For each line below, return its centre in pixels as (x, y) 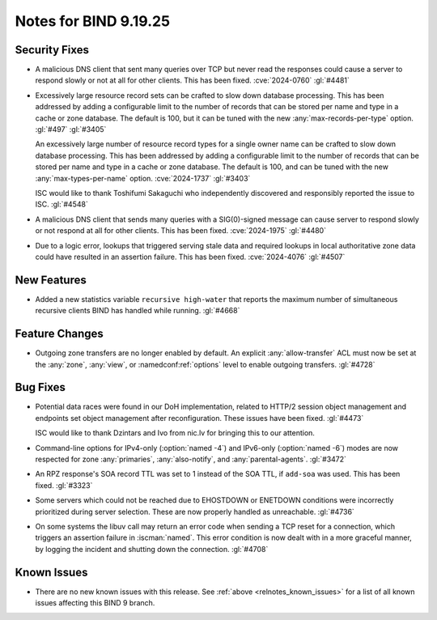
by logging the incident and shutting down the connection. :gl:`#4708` (152, 549)
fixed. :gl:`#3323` (64, 485)
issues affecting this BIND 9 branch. (95, 603)
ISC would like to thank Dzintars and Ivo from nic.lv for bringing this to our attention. (175, 433)
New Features (51, 280)
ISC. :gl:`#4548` (62, 204)
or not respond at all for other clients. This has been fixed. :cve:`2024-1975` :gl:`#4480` (181, 231)
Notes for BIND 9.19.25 (92, 21)
